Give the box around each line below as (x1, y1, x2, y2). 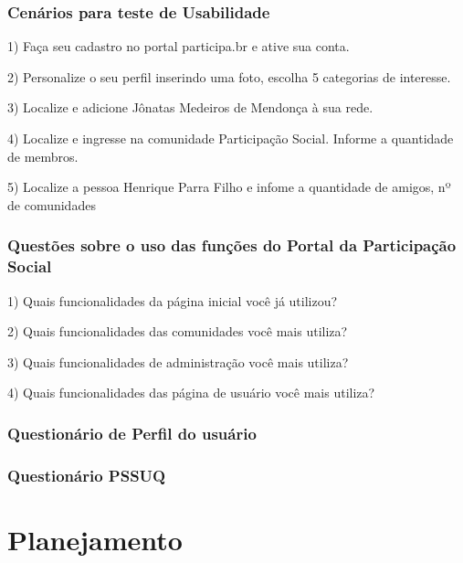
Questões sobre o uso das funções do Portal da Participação (7, 234, 457, 257)
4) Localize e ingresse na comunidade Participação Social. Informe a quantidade (7, 129, 454, 147)
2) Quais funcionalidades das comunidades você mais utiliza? (7, 322, 348, 341)
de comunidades (7, 195, 96, 214)
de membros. (7, 146, 79, 165)
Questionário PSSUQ (7, 463, 166, 486)
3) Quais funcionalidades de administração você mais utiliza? (7, 352, 349, 371)
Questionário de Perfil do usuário (7, 421, 257, 444)
